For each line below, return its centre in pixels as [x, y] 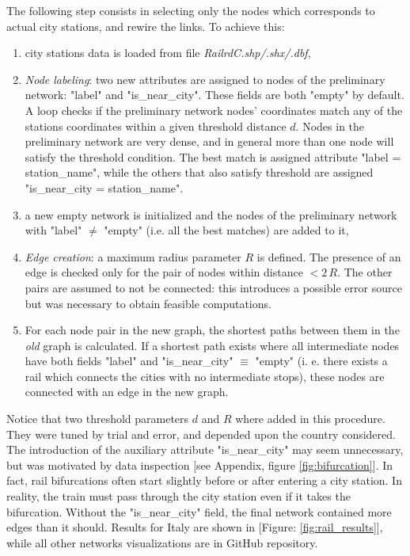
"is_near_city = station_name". [104, 187]
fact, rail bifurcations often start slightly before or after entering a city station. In [204, 480]
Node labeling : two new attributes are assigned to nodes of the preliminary [205, 79]
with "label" [53, 230]
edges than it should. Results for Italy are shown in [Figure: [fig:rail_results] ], [195, 527]
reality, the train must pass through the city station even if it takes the [178, 496]
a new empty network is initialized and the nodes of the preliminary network [211, 214]
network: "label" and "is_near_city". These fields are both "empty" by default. [214, 95]
